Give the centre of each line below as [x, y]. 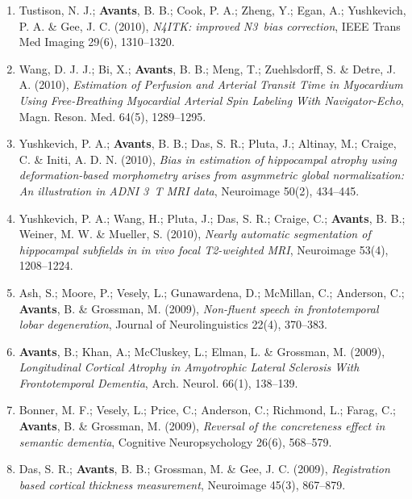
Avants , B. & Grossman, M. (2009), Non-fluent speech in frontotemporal [199, 308]
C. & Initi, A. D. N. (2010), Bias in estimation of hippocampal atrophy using [208, 159]
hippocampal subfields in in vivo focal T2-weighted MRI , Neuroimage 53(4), [204, 249]
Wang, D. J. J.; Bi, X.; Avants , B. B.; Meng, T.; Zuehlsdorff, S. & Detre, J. [207, 68]
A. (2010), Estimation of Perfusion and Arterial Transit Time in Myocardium [211, 84]
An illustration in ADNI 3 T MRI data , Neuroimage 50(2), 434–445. [189, 190]
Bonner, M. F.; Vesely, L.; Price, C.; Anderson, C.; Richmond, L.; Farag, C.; [208, 410]
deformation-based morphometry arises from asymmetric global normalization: [211, 175]
